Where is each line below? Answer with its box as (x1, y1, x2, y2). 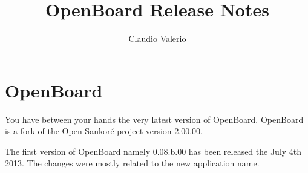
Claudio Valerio (128, 32, 186, 45)
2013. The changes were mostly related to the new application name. (5, 157, 260, 169)
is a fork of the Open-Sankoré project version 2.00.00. (5, 125, 203, 137)
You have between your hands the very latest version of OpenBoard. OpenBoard (5, 113, 304, 125)
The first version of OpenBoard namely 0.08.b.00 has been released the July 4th (5, 145, 302, 157)
